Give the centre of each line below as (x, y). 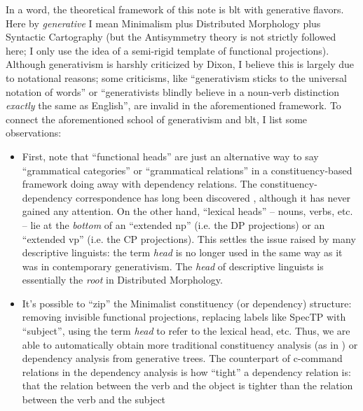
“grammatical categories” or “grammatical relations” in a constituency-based (187, 170)
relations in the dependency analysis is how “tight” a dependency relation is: (186, 371)
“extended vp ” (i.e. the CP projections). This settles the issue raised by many (189, 238)
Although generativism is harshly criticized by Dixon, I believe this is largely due (180, 64)
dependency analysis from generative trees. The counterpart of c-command (182, 358)
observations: (34, 133)
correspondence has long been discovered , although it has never (213, 197)
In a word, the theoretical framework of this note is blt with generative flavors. (175, 9)
